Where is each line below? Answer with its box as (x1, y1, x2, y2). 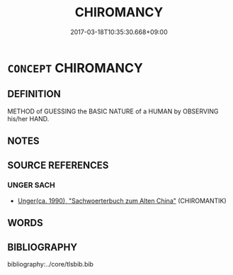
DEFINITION (7, 88, 62, 100)
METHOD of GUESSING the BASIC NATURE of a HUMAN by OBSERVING (7, 107, 219, 116)
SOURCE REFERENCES (7, 159, 109, 171)
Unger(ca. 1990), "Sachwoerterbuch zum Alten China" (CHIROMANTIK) (17, 196, 227, 205)
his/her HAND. (7, 114, 50, 123)
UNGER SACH (7, 180, 55, 190)
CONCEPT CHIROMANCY (7, 60, 143, 76)
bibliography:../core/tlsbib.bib (7, 260, 94, 269)
